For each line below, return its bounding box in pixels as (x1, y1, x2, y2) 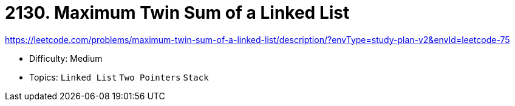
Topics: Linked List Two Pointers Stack (29, 71, 209, 82)
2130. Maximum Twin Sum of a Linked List (5, 2, 350, 23)
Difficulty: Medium (29, 53, 103, 64)
